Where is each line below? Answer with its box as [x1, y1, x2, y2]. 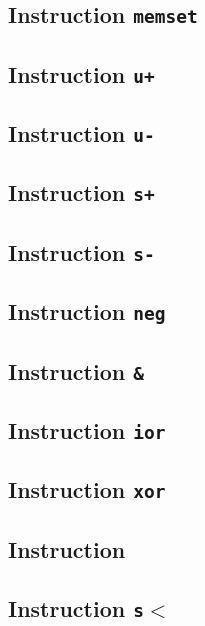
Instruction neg [8, 296, 166, 327]
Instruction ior [8, 414, 166, 445]
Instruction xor [8, 474, 166, 505]
